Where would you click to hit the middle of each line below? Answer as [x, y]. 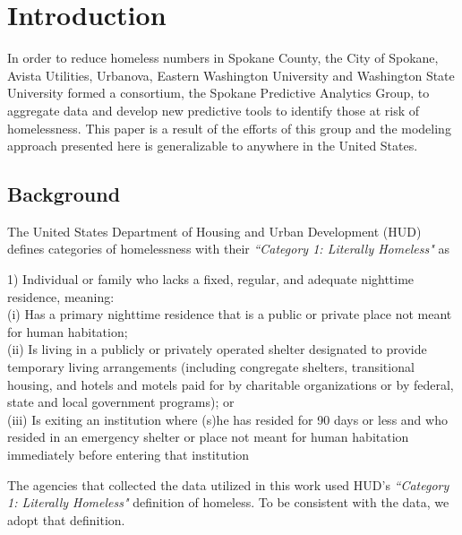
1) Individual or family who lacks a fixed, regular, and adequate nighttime [211, 279]
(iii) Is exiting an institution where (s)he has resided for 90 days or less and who [227, 419]
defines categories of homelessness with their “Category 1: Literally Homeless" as [228, 249]
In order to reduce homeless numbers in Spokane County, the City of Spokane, [223, 58]
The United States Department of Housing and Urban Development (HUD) [214, 231]
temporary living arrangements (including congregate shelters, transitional [211, 367]
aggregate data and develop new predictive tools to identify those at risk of [214, 110]
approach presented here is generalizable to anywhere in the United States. [213, 146]
